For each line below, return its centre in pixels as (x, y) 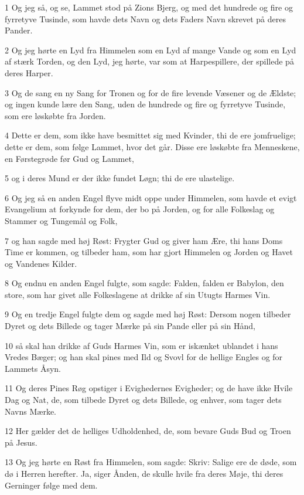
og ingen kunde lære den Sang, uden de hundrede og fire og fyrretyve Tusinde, (145, 104)
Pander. (19, 30)
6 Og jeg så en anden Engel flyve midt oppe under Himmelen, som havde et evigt (151, 197)
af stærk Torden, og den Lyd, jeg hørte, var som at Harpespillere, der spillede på (149, 61)
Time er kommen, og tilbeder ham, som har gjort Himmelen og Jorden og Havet (149, 252)
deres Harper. (29, 72)
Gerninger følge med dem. (51, 485)
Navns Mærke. (31, 411)
